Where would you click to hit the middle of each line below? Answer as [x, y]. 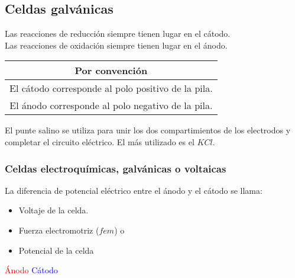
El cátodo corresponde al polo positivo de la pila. [111, 88]
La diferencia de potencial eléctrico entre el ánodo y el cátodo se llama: [134, 190]
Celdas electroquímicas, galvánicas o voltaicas [116, 168]
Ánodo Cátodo [31, 270]
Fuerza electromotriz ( [59, 230]
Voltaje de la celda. [54, 210]
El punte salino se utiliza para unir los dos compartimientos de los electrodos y [148, 130]
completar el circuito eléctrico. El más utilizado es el [100, 141]
